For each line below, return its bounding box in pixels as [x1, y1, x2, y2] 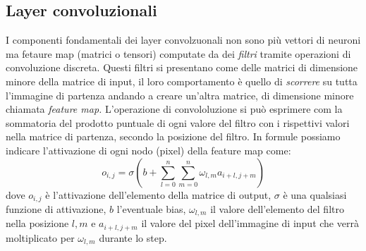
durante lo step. [99, 230, 167, 245]
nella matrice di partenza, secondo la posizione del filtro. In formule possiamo [6, 129, 341, 144]
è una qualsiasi [283, 187, 347, 202]
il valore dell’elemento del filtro [210, 202, 344, 216]
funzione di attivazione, [6, 202, 106, 216]
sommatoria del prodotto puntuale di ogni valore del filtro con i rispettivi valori [6, 115, 350, 130]
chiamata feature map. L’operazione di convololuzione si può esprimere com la [6, 102, 343, 116]
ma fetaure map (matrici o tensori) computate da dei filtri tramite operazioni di [6, 46, 351, 61]
